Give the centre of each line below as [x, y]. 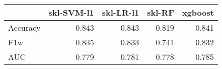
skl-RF [161, 12]
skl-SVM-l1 [71, 12]
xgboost [198, 12]
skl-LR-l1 [121, 12]
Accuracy [24, 27]
